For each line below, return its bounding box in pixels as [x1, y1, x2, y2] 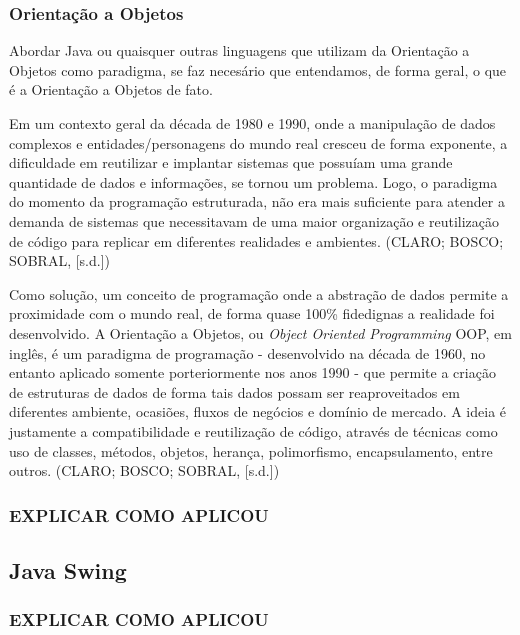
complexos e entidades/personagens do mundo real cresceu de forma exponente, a [9, 132, 508, 153]
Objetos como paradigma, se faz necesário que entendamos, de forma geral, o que [9, 59, 507, 80]
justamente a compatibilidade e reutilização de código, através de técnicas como [9, 420, 498, 441]
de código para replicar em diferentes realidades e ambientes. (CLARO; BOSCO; [9, 230, 504, 251]
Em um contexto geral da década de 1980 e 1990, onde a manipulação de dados [9, 113, 496, 133]
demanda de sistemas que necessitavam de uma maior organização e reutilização [9, 210, 500, 231]
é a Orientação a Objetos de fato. [9, 79, 213, 100]
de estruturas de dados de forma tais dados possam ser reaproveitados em [9, 381, 460, 402]
